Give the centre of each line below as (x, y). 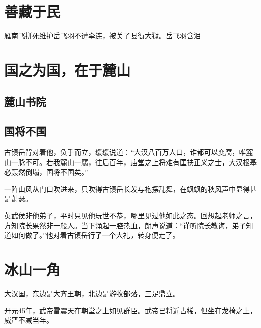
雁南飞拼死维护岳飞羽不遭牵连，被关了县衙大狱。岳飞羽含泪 (102, 35)
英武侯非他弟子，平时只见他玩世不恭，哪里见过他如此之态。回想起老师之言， (130, 215)
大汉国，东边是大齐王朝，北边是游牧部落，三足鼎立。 (92, 293)
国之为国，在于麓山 (68, 69)
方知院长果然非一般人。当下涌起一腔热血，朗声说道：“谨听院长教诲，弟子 (125, 225)
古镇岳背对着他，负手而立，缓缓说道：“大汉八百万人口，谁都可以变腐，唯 (125, 152)
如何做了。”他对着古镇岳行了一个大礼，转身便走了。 (95, 235)
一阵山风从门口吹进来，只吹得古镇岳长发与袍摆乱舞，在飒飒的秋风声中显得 (127, 188)
